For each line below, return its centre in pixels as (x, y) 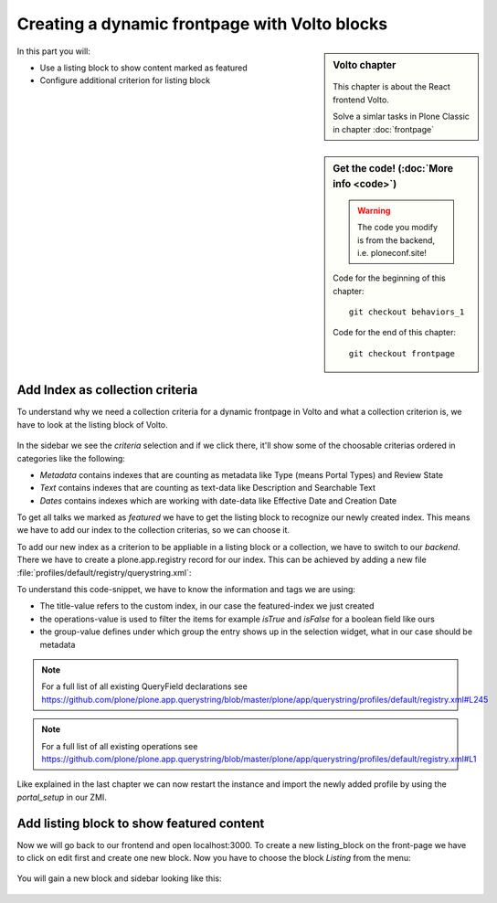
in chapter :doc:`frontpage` (383, 129)
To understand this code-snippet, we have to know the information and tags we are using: (186, 590)
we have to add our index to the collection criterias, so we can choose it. (153, 530)
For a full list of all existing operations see (120, 746)
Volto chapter (365, 65)
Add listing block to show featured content (141, 823)
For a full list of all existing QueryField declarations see (145, 686)
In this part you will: (53, 51)
